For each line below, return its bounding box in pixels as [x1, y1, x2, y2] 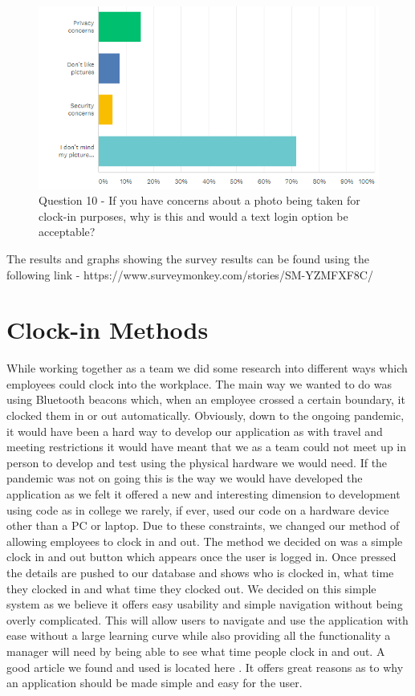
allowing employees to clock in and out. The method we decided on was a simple [6, 532, 403, 549]
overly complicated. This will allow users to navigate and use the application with [6, 611, 409, 628]
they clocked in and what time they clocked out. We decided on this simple [6, 580, 376, 596]
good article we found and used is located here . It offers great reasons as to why [6, 658, 404, 675]
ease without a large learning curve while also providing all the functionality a [6, 627, 391, 644]
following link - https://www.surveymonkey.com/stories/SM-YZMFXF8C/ [6, 266, 373, 283]
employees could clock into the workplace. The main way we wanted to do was [6, 375, 392, 392]
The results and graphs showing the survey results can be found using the [6, 250, 369, 267]
